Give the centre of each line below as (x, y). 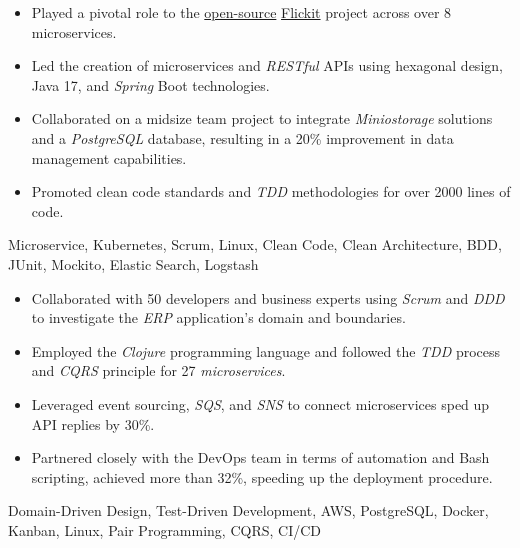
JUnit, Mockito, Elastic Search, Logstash (133, 263)
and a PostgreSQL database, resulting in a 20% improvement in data (242, 137)
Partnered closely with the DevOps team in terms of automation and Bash (260, 457)
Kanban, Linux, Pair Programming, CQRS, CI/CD (165, 529)
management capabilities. (109, 157)
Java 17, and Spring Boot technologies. (150, 84)
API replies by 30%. (93, 423)
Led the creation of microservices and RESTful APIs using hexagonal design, (267, 65)
